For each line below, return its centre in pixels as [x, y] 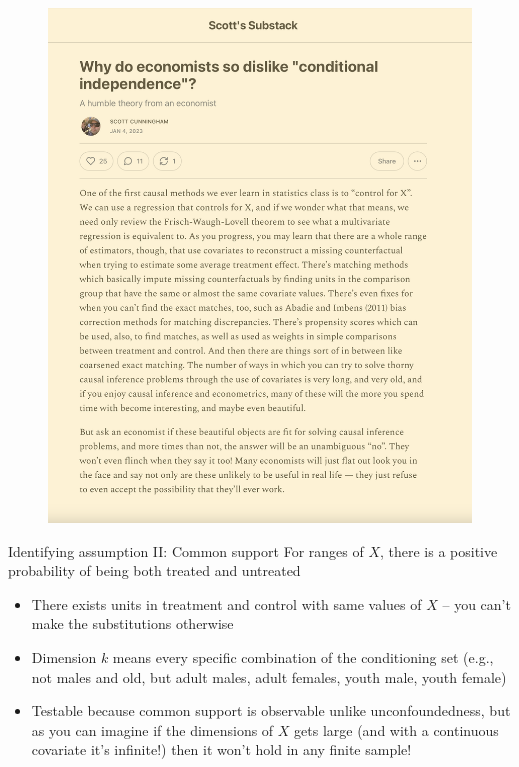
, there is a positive [438, 550]
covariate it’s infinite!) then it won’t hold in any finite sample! [221, 749]
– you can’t [476, 603]
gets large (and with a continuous [396, 729]
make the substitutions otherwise [132, 623]
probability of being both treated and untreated [154, 570]
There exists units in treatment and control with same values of [226, 603]
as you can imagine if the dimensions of [152, 729]
